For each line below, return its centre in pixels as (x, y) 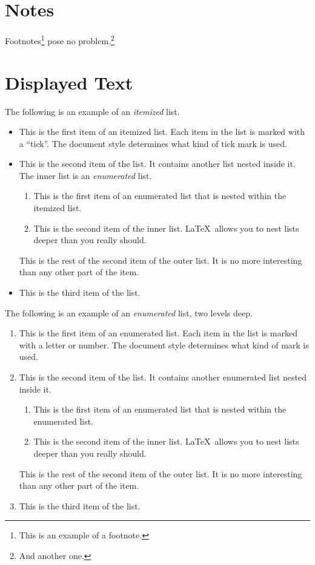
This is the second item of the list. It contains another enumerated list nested (163, 377)
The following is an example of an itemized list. (92, 111)
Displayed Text (69, 82)
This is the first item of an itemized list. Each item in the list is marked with (162, 132)
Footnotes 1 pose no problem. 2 (60, 40)
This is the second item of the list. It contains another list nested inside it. (157, 164)
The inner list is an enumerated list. (85, 175)
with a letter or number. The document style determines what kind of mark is (164, 345)
